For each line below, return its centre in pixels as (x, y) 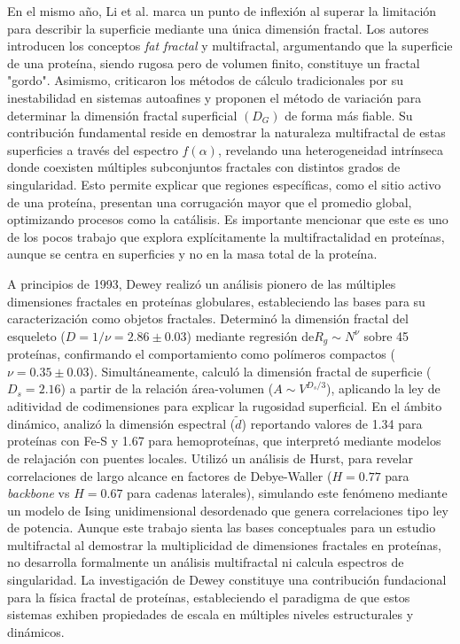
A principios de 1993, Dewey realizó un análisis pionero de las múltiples (202, 283)
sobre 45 (386, 335)
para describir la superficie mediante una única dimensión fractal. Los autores (218, 28)
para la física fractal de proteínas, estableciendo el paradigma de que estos (209, 597)
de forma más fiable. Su (349, 115)
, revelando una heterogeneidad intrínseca (331, 149)
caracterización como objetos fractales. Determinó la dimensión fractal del (208, 318)
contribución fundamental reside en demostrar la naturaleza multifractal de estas (226, 132)
